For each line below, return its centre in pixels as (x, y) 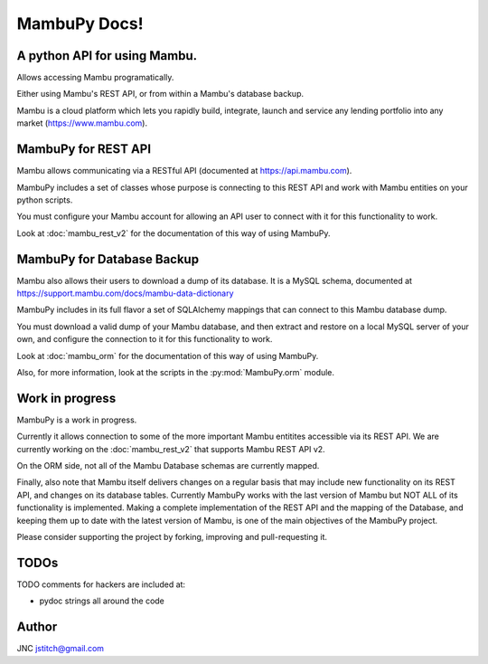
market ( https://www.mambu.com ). (82, 123)
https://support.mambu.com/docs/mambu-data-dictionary (125, 293)
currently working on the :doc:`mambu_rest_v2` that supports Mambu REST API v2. (171, 449)
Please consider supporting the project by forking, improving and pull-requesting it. (172, 536)
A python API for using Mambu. (107, 56)
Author (37, 627)
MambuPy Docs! (80, 24)
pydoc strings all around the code (102, 601)
